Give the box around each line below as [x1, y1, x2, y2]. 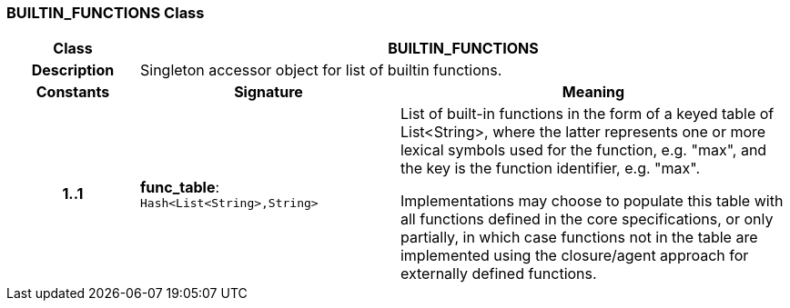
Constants [35, 83, 110, 102]
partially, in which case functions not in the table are [400, 228, 758, 247]
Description [31, 61, 115, 80]
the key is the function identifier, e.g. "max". [400, 159, 701, 178]
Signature [234, 83, 303, 102]
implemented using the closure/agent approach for [400, 246, 749, 265]
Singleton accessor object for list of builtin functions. [139, 61, 502, 80]
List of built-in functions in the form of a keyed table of [400, 104, 775, 124]
